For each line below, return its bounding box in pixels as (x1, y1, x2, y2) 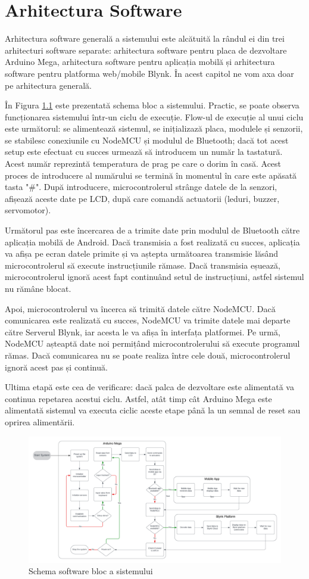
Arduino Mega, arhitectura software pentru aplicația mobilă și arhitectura (5, 55, 275, 68)
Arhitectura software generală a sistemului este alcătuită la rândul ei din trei (5, 32, 285, 45)
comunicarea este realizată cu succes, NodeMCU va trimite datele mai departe (5, 314, 291, 326)
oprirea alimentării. (5, 415, 75, 428)
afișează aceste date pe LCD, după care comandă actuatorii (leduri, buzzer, (5, 192, 280, 204)
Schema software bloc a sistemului (29, 565, 153, 577)
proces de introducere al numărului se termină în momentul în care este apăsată (5, 169, 297, 181)
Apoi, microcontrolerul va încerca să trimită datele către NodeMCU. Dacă (5, 302, 276, 315)
